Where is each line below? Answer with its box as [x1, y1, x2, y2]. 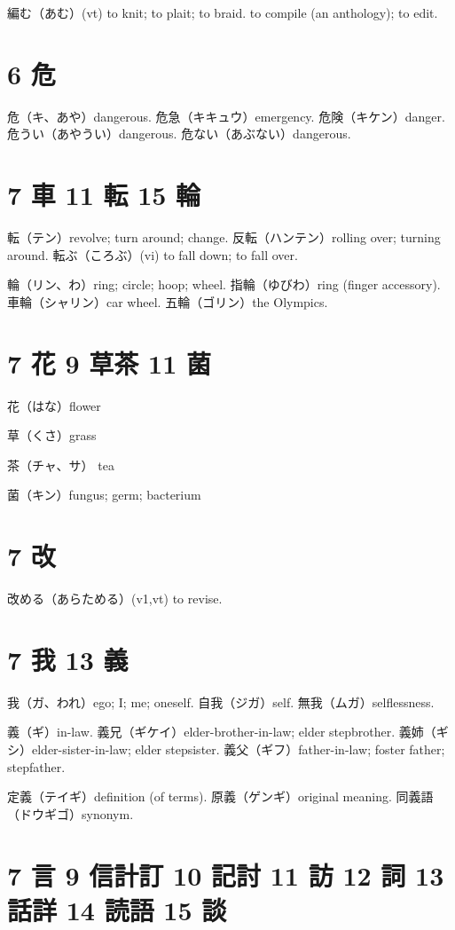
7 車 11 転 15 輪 [7, 177, 201, 213]
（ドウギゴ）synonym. [7, 804, 134, 823]
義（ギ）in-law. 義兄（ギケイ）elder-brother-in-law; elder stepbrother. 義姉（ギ [7, 722, 449, 741]
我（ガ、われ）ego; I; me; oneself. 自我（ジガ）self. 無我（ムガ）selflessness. [7, 692, 435, 711]
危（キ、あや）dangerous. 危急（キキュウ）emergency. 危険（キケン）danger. [7, 106, 445, 125]
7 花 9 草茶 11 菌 [7, 344, 212, 381]
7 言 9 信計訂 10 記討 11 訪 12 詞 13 [7, 856, 444, 893]
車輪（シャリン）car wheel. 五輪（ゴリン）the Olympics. [7, 292, 328, 311]
